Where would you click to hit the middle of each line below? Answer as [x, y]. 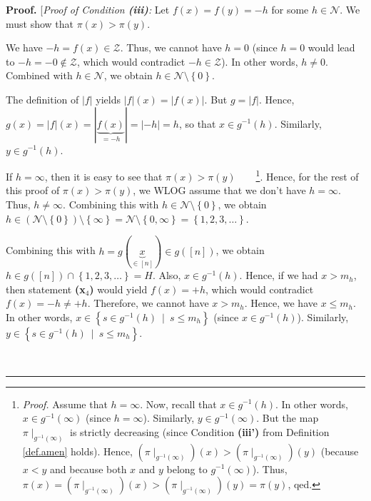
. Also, [167, 275]
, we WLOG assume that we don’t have [219, 190]
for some [290, 9]
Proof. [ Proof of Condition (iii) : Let [88, 9]
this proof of [33, 190]
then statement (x [46, 289]
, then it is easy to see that [103, 176]
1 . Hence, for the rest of [307, 175]
